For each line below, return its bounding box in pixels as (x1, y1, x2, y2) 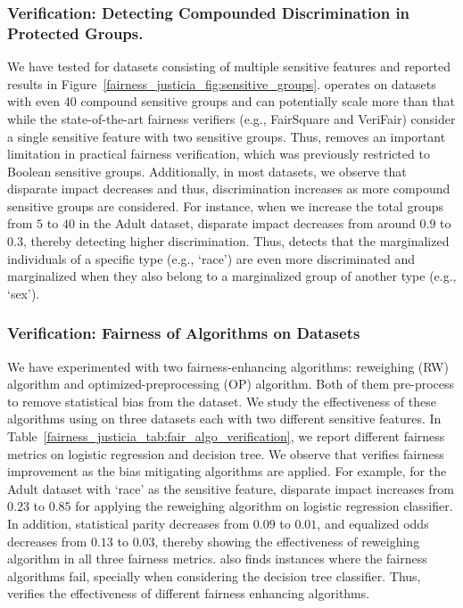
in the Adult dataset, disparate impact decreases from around (79, 214, 416, 233)
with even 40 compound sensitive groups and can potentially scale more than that (7, 92, 456, 111)
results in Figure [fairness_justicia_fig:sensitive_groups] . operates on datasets (7, 74, 436, 93)
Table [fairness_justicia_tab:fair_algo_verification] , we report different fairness (7, 427, 445, 446)
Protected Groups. (7, 21, 144, 44)
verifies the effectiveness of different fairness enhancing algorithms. (7, 584, 370, 603)
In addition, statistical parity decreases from (7, 514, 250, 533)
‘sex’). (7, 283, 40, 302)
